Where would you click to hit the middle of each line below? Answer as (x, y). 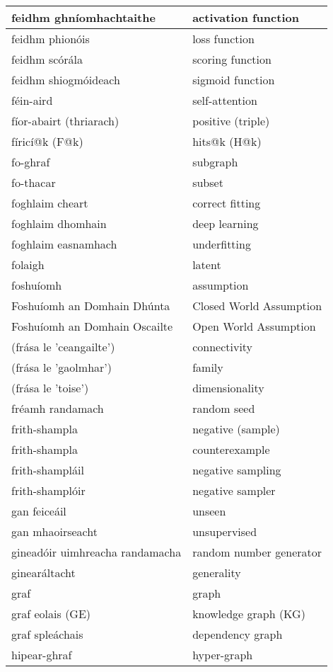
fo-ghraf (31, 162)
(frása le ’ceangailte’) (63, 347)
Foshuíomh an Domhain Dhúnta (91, 306)
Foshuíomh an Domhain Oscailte (92, 326)
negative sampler (234, 490)
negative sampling (237, 470)
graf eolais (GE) (51, 614)
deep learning (226, 223)
